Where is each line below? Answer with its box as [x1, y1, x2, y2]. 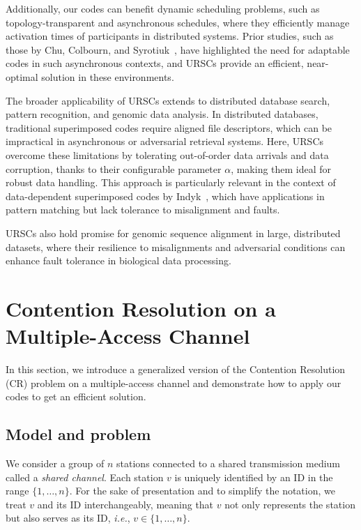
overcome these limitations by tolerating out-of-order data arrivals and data [6, 147, 329, 162]
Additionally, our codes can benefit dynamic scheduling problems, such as [6, 1, 320, 15]
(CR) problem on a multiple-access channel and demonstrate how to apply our [6, 375, 341, 390]
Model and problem [6, 423, 151, 445]
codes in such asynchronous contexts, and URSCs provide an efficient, [6, 56, 304, 70]
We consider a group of [6, 455, 105, 470]
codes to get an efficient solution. [6, 389, 146, 404]
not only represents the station [224, 497, 355, 511]
